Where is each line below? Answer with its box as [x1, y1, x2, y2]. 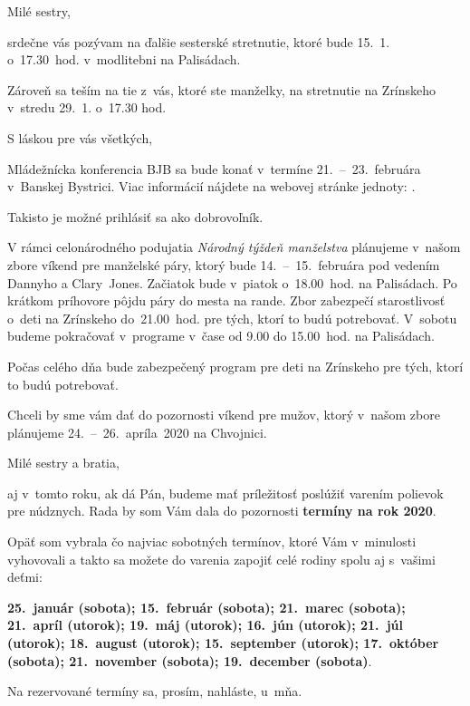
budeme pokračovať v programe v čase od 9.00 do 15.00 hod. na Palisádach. [7, 326, 435, 345]
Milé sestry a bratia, [7, 453, 120, 472]
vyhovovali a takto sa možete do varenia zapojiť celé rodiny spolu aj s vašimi [7, 549, 436, 568]
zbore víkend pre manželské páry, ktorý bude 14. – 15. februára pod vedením [7, 255, 440, 274]
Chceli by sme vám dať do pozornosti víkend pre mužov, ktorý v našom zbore [7, 405, 440, 424]
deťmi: [7, 567, 43, 586]
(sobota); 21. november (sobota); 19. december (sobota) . [7, 651, 372, 670]
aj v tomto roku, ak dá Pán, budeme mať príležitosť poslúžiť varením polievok [7, 483, 444, 502]
